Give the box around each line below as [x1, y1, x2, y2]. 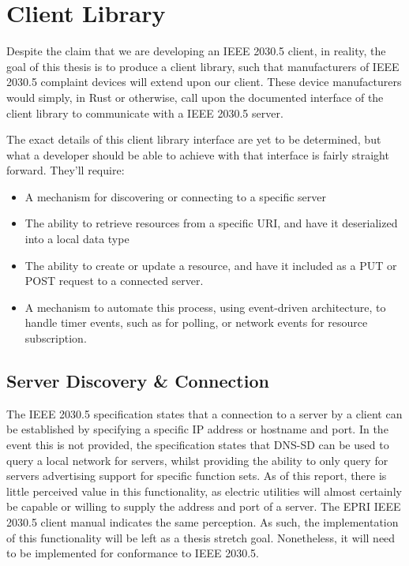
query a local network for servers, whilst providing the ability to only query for [6, 452, 388, 468]
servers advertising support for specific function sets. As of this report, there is [6, 467, 387, 484]
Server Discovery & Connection [6, 369, 269, 393]
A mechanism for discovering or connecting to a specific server [24, 188, 326, 204]
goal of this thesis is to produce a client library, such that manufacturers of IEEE [6, 58, 400, 74]
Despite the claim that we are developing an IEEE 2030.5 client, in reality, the [6, 43, 386, 59]
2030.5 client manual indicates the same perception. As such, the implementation [6, 513, 399, 530]
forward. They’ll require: [6, 162, 125, 178]
